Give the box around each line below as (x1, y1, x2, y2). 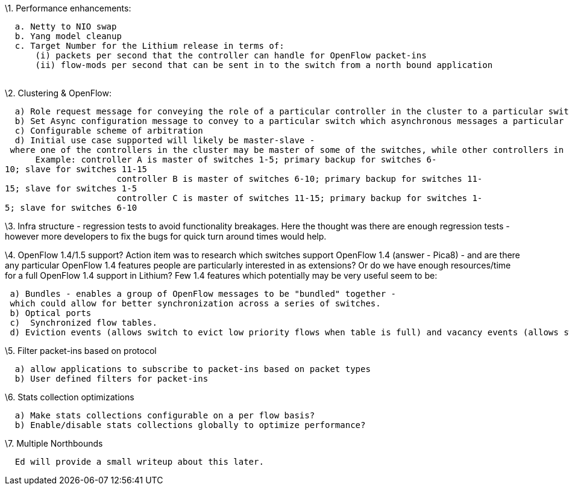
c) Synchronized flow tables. (10, 318, 157, 327)
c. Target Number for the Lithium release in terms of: (14, 41, 284, 51)
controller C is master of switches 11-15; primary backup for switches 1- (116, 193, 483, 203)
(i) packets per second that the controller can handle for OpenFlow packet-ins (35, 51, 427, 60)
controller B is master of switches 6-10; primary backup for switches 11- (116, 174, 483, 184)
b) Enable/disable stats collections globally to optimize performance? (14, 420, 366, 430)
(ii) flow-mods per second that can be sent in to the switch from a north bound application (35, 60, 493, 70)
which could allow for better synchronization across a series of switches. (10, 299, 381, 308)
